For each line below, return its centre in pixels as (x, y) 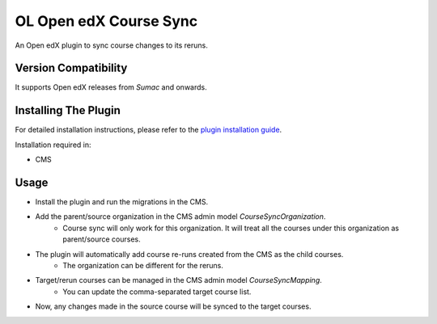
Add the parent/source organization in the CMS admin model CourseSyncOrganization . (180, 217)
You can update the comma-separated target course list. (157, 292)
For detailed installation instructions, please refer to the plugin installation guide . (148, 130)
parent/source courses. (102, 239)
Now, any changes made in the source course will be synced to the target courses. (173, 306)
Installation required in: (53, 145)
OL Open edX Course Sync (106, 21)
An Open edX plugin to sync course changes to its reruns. (111, 45)
